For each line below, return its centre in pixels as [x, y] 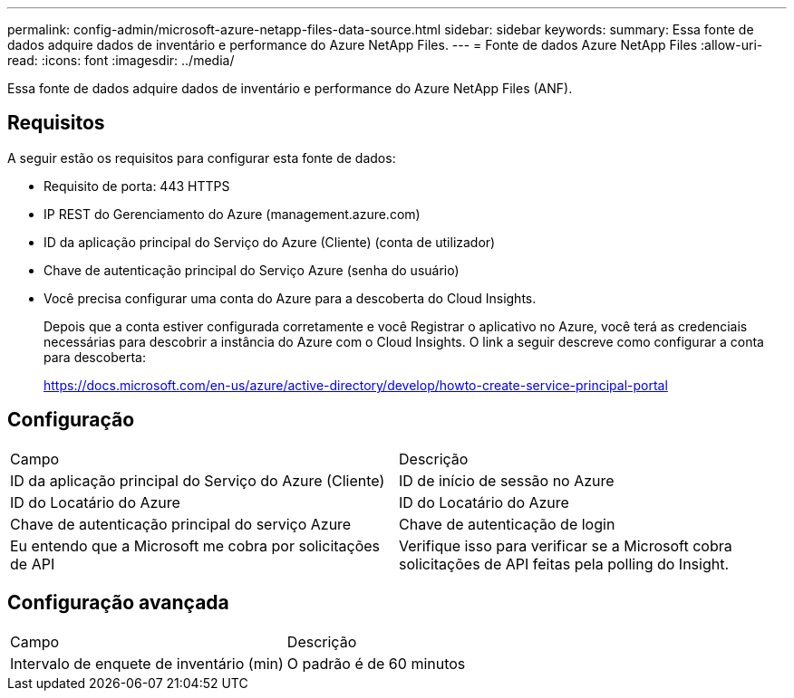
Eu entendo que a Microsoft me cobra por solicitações [195, 545]
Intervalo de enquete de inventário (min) [147, 663]
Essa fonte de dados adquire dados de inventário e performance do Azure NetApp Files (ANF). [290, 88]
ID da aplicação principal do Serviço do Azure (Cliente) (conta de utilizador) [270, 242]
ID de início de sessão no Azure [507, 480]
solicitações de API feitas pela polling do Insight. [564, 564]
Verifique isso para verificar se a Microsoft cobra [566, 545]
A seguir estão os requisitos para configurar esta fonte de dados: [202, 158]
